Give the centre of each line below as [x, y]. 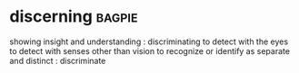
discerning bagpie [74, 17]
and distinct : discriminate [58, 60]
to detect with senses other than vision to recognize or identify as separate [150, 50]
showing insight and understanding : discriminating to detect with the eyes [149, 41]
